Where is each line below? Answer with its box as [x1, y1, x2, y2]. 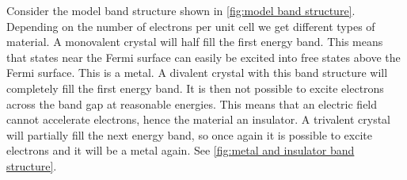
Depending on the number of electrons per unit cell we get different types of [6, 17, 375, 34]
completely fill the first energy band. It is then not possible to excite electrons [6, 79, 384, 96]
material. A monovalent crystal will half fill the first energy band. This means [6, 33, 383, 50]
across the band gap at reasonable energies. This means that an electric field [6, 95, 378, 112]
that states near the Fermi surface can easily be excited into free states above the [6, 48, 401, 65]
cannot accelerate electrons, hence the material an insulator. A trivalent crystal [6, 111, 390, 128]
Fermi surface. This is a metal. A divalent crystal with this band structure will [6, 64, 388, 81]
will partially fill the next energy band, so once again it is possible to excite [6, 126, 372, 143]
